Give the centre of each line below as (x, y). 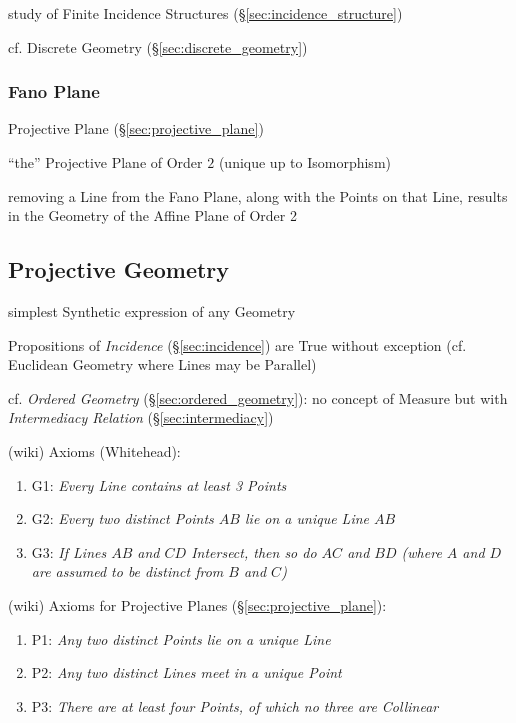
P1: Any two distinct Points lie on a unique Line (181, 638)
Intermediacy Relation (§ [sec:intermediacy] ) (141, 417)
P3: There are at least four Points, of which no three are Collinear (235, 705)
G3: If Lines (69, 551)
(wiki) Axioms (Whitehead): (94, 450)
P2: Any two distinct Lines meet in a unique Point (186, 672)
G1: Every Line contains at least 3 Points (159, 484)
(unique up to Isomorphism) (304, 162)
